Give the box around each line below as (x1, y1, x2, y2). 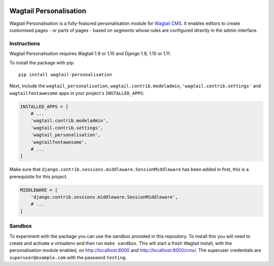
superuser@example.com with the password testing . (9, 254, 127, 260)
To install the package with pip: (9, 60, 75, 66)
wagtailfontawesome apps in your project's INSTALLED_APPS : (9, 90, 145, 96)
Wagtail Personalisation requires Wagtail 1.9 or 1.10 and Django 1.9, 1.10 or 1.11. (9, 51, 171, 57)
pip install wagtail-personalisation (18, 72, 113, 77)
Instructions (9, 40, 41, 47)
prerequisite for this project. (9, 173, 68, 180)
